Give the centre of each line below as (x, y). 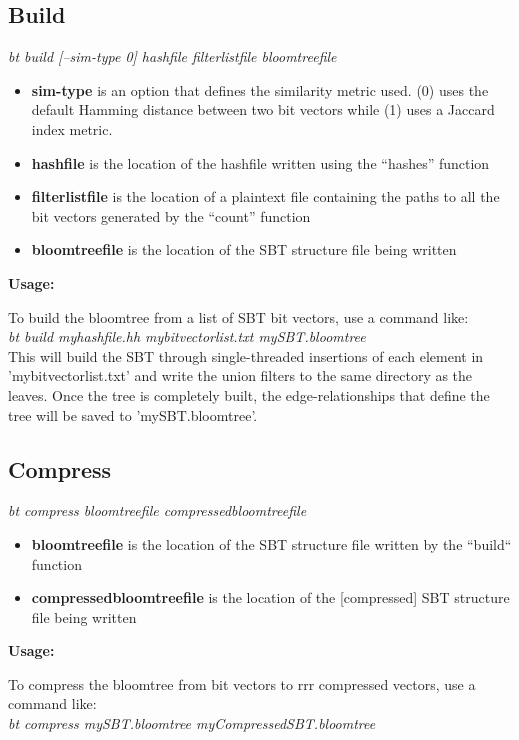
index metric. (72, 128)
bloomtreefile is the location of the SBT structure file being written (244, 249)
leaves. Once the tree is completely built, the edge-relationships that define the (249, 394)
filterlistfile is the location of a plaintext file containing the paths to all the (265, 196)
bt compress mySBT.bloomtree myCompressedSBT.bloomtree (192, 723)
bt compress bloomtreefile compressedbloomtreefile (157, 510)
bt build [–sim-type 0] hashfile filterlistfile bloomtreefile (172, 56)
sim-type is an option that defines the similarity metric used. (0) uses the (260, 89)
